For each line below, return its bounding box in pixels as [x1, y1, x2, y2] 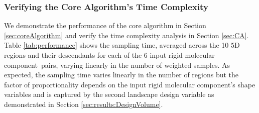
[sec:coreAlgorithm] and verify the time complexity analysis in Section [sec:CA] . [4, 30, 249, 40]
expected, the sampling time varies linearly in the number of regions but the [4, 69, 239, 80]
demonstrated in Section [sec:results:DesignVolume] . [4, 98, 163, 109]
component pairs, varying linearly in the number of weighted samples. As [4, 59, 230, 70]
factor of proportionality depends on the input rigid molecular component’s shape [4, 79, 255, 89]
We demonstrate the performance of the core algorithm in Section [4, 20, 206, 31]
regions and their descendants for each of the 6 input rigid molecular [4, 50, 215, 60]
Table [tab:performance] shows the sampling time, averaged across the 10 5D [4, 40, 240, 50]
